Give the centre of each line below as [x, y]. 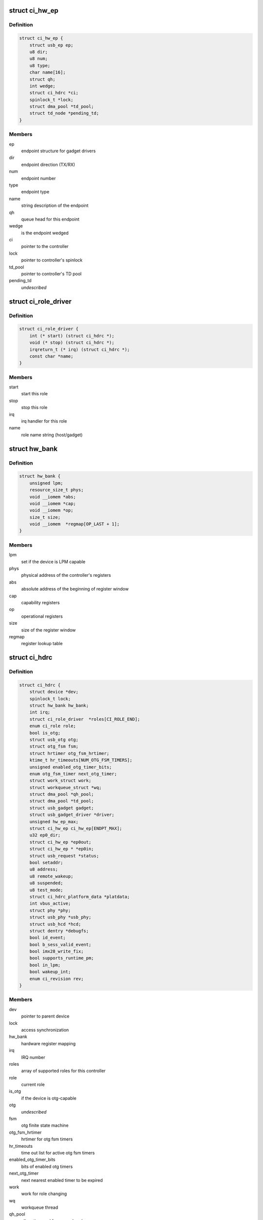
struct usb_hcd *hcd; [55, 924]
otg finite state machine [45, 1125]
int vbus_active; [50, 904]
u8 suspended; [46, 883]
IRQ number [33, 1057]
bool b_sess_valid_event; [60, 945]
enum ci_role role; [53, 726]
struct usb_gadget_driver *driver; [72, 815]
